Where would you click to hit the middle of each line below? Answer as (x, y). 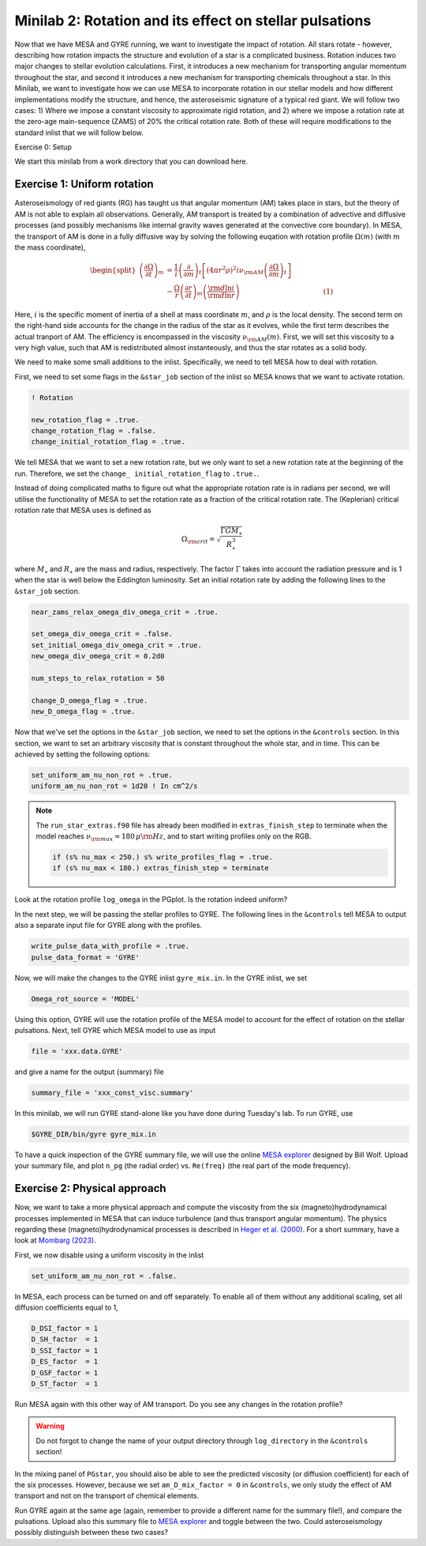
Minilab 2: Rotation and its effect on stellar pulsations (193, 21)
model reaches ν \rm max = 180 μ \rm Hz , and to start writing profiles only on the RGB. (174, 837)
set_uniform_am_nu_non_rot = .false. (104, 1276)
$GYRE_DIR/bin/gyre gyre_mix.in (94, 1134)
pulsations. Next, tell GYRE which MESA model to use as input (115, 1030)
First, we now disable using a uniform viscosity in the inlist (109, 1255)
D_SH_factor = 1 (65, 1339)
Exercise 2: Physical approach (90, 1188)
